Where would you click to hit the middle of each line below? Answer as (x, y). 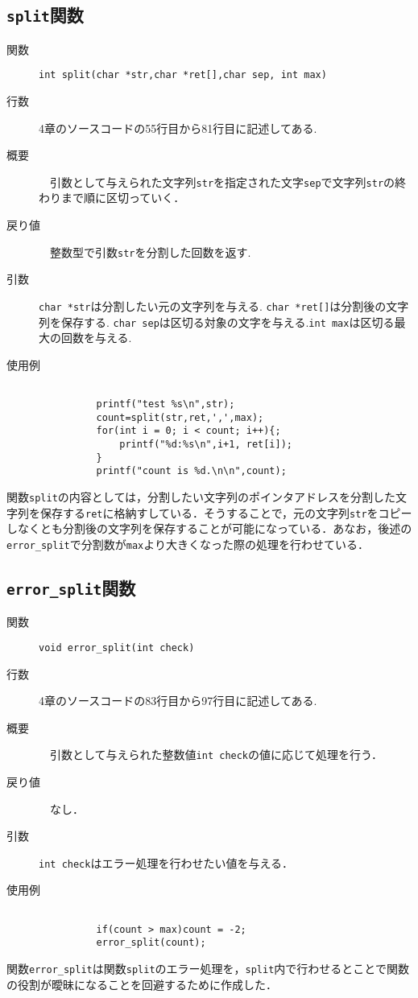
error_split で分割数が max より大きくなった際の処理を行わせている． (188, 544)
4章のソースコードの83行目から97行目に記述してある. (178, 701)
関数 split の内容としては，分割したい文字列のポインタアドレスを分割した (201, 497)
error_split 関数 (71, 587)
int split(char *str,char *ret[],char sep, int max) (183, 75)
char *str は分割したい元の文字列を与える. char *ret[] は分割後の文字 (224, 305)
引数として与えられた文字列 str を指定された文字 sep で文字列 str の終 (228, 181)
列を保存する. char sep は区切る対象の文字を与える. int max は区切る (217, 322)
